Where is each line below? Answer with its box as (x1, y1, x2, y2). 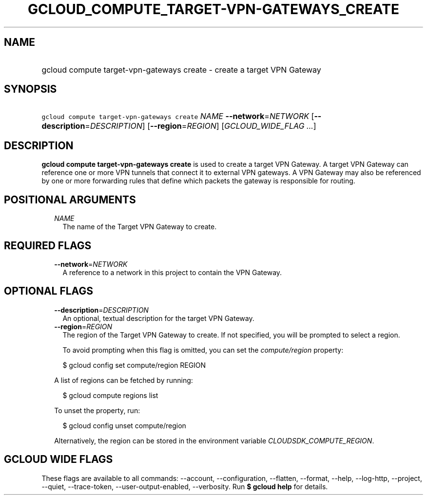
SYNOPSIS (4, 83, 57, 96)
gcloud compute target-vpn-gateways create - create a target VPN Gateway (41, 64, 321, 75)
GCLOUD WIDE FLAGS (4, 453, 113, 466)
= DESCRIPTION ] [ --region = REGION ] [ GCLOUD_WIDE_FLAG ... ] (85, 121, 316, 131)
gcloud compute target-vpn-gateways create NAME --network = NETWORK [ (41, 111, 314, 121)
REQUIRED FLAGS (4, 239, 92, 252)
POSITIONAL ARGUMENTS (4, 193, 136, 206)
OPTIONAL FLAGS (4, 285, 93, 298)
